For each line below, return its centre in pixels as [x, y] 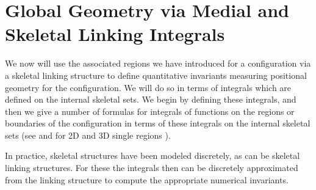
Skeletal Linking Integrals [115, 34]
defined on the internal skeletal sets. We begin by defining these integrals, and [151, 99]
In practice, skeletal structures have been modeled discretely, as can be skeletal [153, 155]
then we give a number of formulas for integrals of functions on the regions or [150, 111]
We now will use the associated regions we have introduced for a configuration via [158, 63]
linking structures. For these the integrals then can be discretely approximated [152, 168]
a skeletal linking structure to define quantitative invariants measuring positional [156, 75]
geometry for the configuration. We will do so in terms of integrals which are [148, 87]
